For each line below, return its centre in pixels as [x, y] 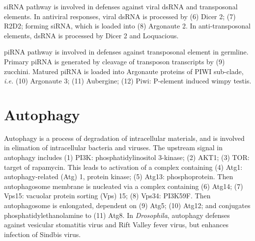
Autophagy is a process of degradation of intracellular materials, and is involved [124, 138]
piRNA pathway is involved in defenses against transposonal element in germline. [126, 52]
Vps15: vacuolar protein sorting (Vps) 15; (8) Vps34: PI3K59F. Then [107, 196]
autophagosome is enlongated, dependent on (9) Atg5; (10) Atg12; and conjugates [127, 205]
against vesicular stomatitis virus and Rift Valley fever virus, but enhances [116, 225]
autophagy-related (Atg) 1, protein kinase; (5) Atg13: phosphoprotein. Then [119, 176]
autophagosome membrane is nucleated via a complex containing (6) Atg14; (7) [124, 186]
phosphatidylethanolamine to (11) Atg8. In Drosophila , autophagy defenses [117, 215]
